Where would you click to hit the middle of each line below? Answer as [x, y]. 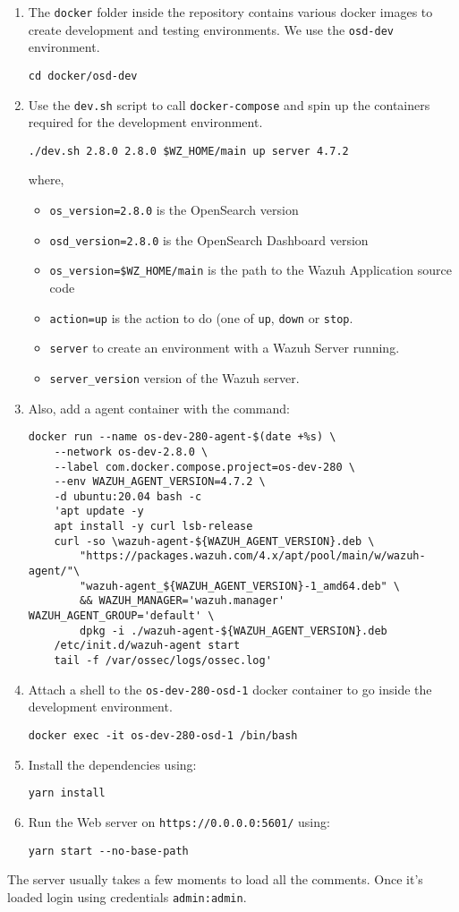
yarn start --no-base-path [108, 851]
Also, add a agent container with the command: [159, 408]
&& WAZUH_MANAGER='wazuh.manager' [183, 601]
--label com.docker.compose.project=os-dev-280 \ [204, 467]
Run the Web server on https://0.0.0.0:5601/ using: [179, 821]
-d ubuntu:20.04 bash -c [128, 496]
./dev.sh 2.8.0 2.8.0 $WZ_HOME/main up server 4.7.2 [188, 151]
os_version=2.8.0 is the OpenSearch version [174, 210]
